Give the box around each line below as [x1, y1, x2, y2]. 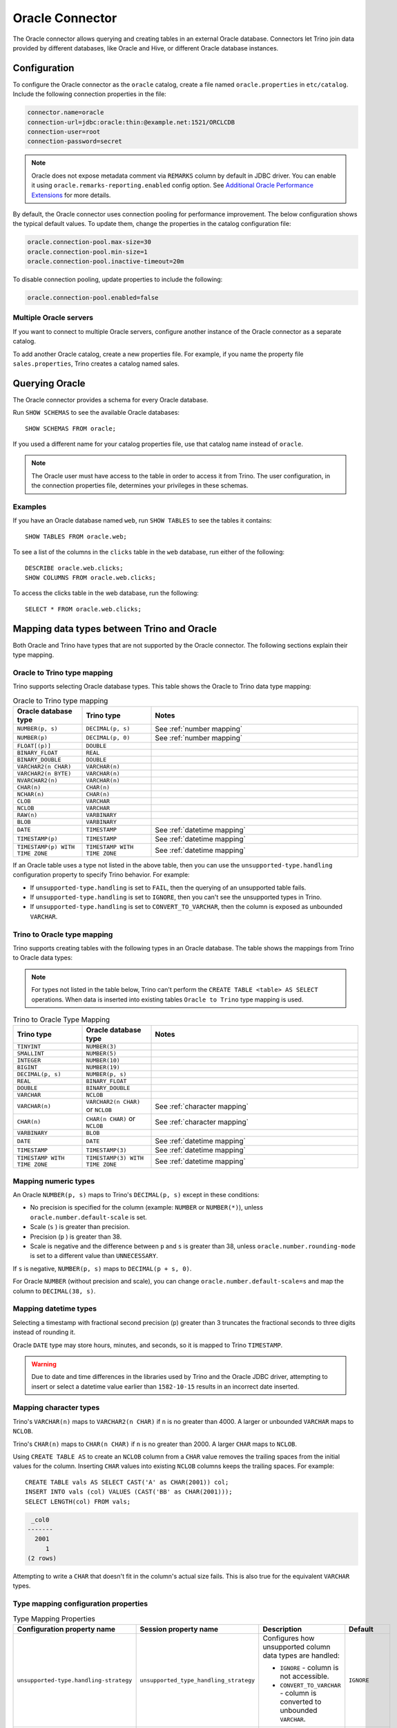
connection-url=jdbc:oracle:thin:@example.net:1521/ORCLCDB [27, 118, 235, 126]
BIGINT [17, 1064, 38, 1071]
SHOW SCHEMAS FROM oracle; [25, 424, 117, 432]
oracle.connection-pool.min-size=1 [27, 247, 148, 256]
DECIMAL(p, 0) [86, 734, 130, 742]
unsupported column [262, 1642, 331, 1651]
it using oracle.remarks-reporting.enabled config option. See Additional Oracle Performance [31, 181, 314, 189]
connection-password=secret [27, 138, 122, 145]
